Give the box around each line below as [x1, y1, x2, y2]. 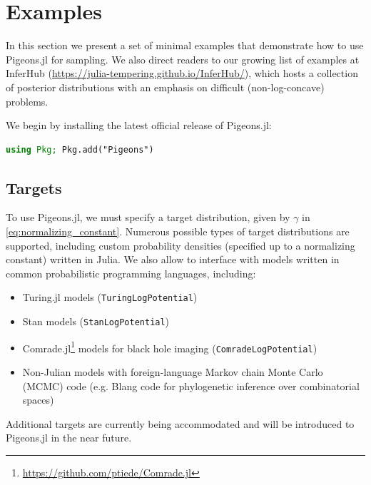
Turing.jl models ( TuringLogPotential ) [22, 290, 198, 305]
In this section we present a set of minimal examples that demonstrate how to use [6, 38, 364, 53]
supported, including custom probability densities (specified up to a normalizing [6, 238, 355, 252]
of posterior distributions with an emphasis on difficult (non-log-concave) [6, 79, 325, 94]
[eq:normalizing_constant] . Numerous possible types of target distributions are [6, 224, 350, 239]
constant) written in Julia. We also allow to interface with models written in [6, 252, 340, 267]
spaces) [22, 392, 54, 407]
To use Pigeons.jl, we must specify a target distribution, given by [6, 210, 290, 225]
